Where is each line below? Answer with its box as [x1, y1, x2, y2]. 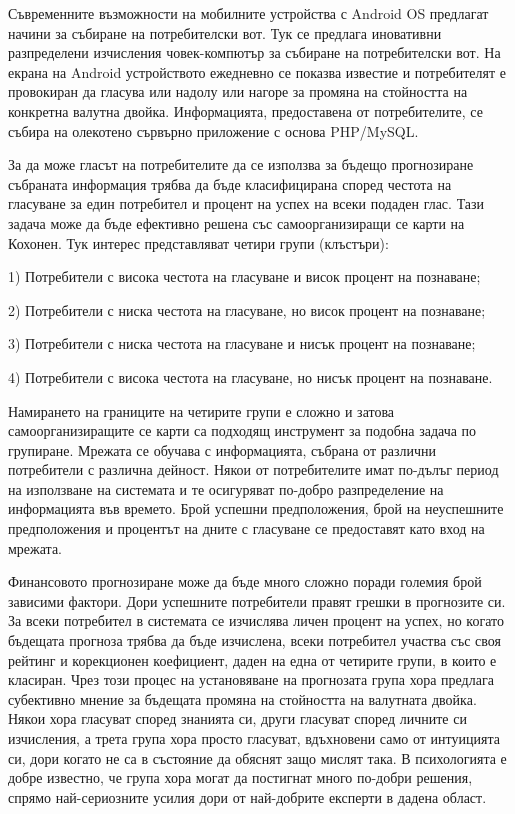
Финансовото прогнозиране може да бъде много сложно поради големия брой [8, 571, 482, 592]
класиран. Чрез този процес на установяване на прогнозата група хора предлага [8, 669, 494, 690]
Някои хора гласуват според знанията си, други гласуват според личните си [8, 708, 467, 729]
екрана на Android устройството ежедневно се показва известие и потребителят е [8, 61, 506, 82]
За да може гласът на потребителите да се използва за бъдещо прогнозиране [8, 154, 474, 175]
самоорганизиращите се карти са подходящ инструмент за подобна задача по [8, 420, 477, 441]
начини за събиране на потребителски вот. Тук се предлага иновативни [8, 22, 442, 43]
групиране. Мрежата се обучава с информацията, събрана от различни [8, 439, 436, 460]
